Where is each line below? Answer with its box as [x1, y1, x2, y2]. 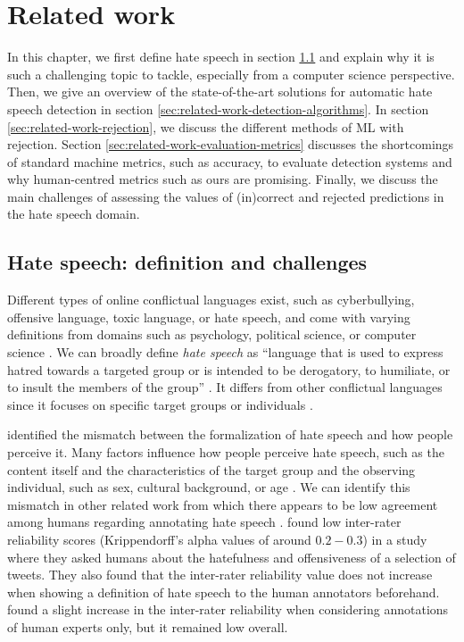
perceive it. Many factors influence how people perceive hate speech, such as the [7, 443, 444, 462]
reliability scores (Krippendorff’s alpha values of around [7, 529, 311, 548]
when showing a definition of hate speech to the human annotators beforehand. [7, 582, 440, 601]
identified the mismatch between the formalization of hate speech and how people [7, 425, 453, 444]
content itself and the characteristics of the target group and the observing [7, 460, 416, 479]
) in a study [362, 529, 427, 548]
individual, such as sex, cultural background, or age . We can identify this [7, 478, 410, 496]
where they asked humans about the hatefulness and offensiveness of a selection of [7, 547, 456, 566]
